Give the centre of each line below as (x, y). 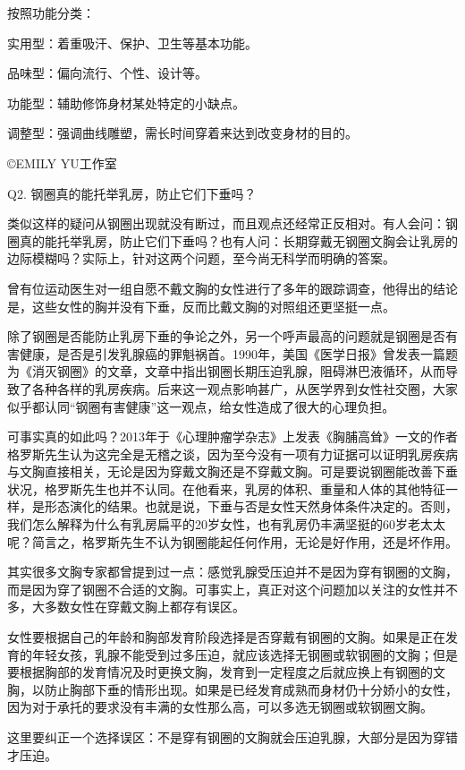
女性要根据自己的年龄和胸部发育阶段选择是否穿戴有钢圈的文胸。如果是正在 (226, 637)
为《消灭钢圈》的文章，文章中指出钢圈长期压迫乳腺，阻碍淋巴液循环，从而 (226, 371)
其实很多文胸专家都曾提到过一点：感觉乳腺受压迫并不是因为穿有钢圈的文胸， (232, 572)
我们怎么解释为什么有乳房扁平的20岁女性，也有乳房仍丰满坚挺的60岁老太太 (226, 524)
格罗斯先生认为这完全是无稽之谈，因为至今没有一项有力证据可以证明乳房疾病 (232, 453)
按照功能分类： (51, 13)
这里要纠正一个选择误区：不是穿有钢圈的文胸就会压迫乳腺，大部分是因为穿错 (232, 737)
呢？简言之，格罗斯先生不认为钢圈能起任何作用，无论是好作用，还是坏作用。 (232, 541)
